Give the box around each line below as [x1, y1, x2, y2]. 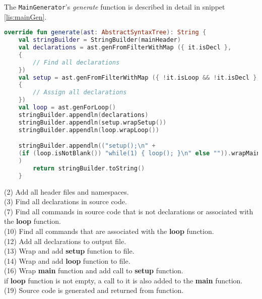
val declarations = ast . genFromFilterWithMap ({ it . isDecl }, [18, 44, 232, 51]
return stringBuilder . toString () [33, 164, 145, 172]
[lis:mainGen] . [4, 11, 47, 22]
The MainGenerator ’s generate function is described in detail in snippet [4, 2, 225, 12]
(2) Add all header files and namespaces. [4, 186, 129, 197]
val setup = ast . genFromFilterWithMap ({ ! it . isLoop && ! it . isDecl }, [18, 74, 260, 81]
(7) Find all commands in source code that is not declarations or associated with [4, 206, 253, 216]
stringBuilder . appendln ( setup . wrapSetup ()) [18, 118, 167, 126]
